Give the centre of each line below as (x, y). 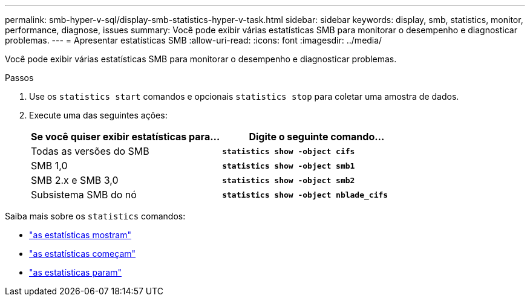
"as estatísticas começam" (83, 254)
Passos (19, 78)
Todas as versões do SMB (90, 151)
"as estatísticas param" (75, 272)
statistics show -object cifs (289, 151)
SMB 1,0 (49, 166)
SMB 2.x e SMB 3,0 (75, 180)
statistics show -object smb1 (289, 166)
